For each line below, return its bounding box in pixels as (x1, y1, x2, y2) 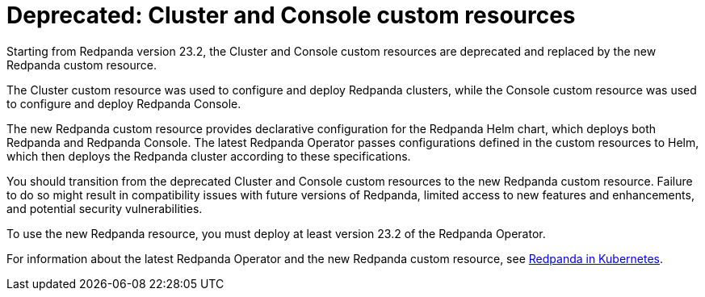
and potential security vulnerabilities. (6, 201, 203, 215)
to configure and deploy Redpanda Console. (6, 96, 241, 111)
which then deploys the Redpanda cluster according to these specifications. (6, 148, 411, 163)
